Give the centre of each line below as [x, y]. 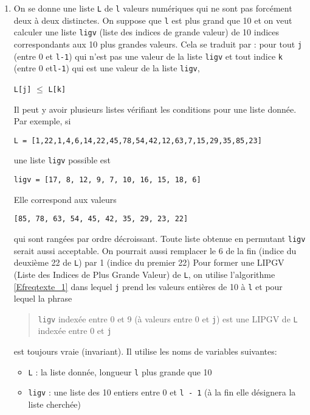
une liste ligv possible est [62, 160]
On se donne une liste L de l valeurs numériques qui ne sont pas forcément [153, 8]
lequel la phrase [43, 298]
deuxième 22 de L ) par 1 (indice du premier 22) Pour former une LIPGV [149, 262]
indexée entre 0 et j [75, 331]
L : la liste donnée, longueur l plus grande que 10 [120, 371]
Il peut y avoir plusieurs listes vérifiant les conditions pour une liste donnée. [155, 109]
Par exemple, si [42, 121]
